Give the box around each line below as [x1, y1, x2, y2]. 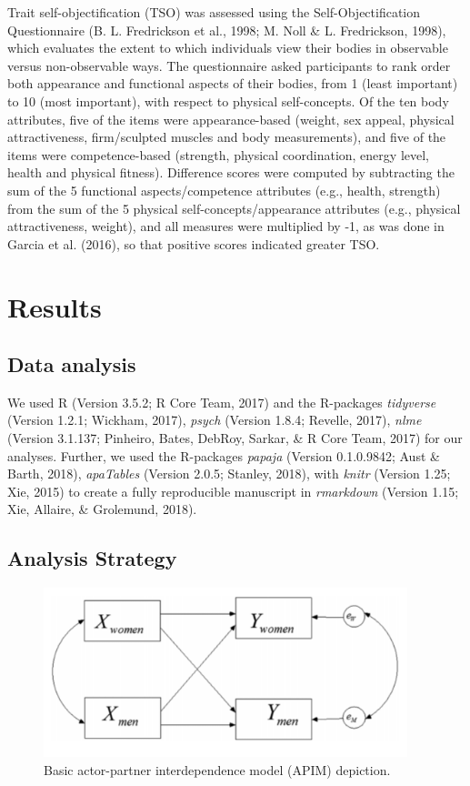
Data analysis [7, 350, 136, 378]
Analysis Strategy [7, 544, 177, 572]
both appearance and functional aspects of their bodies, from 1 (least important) [7, 74, 458, 93]
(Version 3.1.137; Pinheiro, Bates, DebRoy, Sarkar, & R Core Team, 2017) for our [7, 428, 463, 448]
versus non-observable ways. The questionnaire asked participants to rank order [7, 55, 451, 75]
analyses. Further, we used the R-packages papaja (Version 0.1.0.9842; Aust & [7, 446, 440, 465]
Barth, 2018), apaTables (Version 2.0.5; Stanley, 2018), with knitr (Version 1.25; [7, 464, 451, 483]
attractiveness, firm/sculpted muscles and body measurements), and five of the [7, 127, 446, 146]
